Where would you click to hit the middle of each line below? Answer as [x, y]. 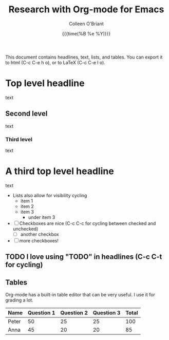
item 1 [27, 201]
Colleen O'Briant [86, 24]
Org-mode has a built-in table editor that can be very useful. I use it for [80, 295]
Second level [26, 114]
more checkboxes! [39, 240]
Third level [19, 139]
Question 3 [107, 313]
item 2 [27, 206]
